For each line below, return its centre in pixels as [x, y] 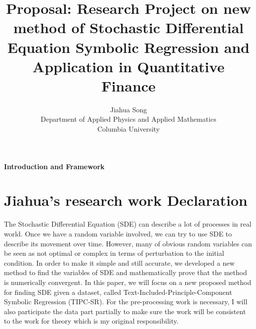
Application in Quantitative [128, 66]
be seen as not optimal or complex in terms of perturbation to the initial [114, 253]
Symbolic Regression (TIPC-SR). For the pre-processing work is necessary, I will [126, 302]
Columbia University [128, 129]
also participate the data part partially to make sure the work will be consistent [125, 311]
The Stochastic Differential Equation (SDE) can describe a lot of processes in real [128, 224]
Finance [128, 85]
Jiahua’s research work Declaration [126, 200]
